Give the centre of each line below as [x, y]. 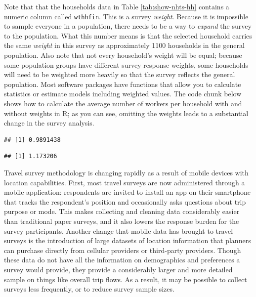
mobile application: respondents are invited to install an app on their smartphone [128, 192]
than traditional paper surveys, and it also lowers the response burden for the [122, 221]
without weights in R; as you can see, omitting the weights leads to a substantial [126, 113]
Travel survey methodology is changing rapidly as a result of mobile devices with [126, 172]
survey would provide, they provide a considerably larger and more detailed [118, 269]
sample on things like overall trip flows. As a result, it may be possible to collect [126, 279]
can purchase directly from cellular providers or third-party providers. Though [123, 250]
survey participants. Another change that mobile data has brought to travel [119, 231]
